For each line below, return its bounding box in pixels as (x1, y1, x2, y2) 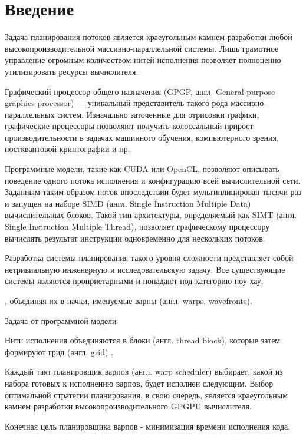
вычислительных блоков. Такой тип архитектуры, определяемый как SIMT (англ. (5, 209, 297, 221)
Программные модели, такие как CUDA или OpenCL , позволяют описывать (5, 163, 279, 175)
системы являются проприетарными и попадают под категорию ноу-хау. (5, 275, 264, 287)
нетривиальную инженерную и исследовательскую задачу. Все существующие (5, 263, 285, 275)
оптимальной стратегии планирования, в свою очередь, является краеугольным (5, 388, 288, 401)
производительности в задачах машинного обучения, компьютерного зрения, (5, 131, 279, 143)
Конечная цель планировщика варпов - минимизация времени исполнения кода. (5, 420, 291, 432)
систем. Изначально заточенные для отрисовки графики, (57, 108, 259, 120)
